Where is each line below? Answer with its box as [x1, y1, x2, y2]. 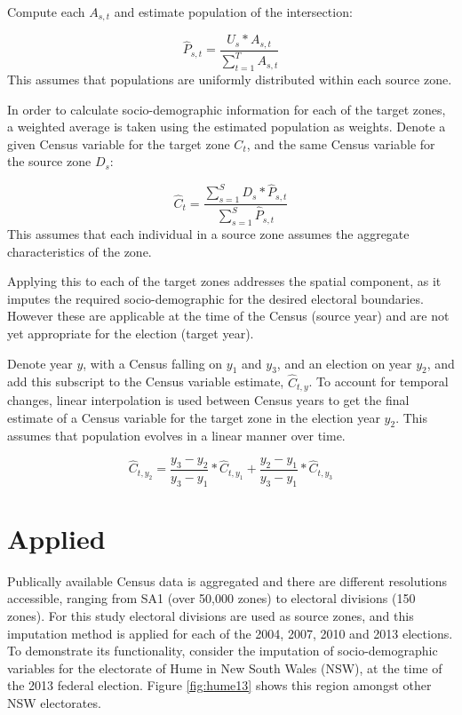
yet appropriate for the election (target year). [7, 323, 254, 342]
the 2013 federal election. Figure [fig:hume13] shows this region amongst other [7, 676, 432, 695]
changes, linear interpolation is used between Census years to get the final [7, 390, 410, 409]
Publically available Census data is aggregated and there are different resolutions [7, 571, 448, 590]
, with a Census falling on [83, 354, 223, 372]
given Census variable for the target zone [7, 134, 230, 153]
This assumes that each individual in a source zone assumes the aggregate [7, 224, 410, 242]
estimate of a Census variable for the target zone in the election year [7, 408, 380, 426]
